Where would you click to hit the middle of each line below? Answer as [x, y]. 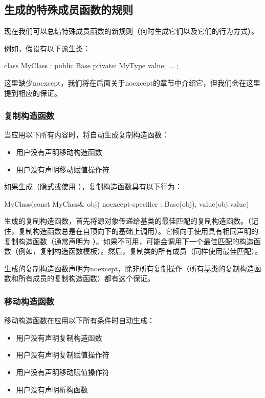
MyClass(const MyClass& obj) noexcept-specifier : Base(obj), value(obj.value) [127, 203]
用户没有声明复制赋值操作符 [63, 355]
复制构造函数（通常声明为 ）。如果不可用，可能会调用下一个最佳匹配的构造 [129, 241]
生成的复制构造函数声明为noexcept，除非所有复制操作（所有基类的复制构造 [129, 268]
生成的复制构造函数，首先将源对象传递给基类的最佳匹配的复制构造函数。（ [128, 221]
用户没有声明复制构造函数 [59, 337]
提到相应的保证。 [33, 93]
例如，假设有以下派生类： [47, 48]
